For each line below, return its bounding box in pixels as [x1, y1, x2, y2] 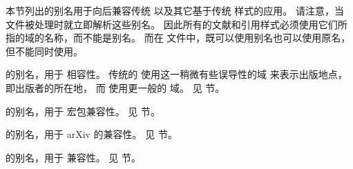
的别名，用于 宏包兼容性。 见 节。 [6, 103, 160, 118]
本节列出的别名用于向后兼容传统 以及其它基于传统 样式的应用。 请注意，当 [6, 3, 344, 17]
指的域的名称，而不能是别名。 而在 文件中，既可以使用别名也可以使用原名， [6, 30, 351, 45]
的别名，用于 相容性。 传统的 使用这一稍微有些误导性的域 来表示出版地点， [6, 67, 347, 81]
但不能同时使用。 [6, 43, 83, 58]
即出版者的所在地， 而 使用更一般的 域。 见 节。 [6, 80, 225, 95]
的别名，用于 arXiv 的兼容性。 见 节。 [6, 127, 178, 141]
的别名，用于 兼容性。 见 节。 [6, 150, 141, 164]
